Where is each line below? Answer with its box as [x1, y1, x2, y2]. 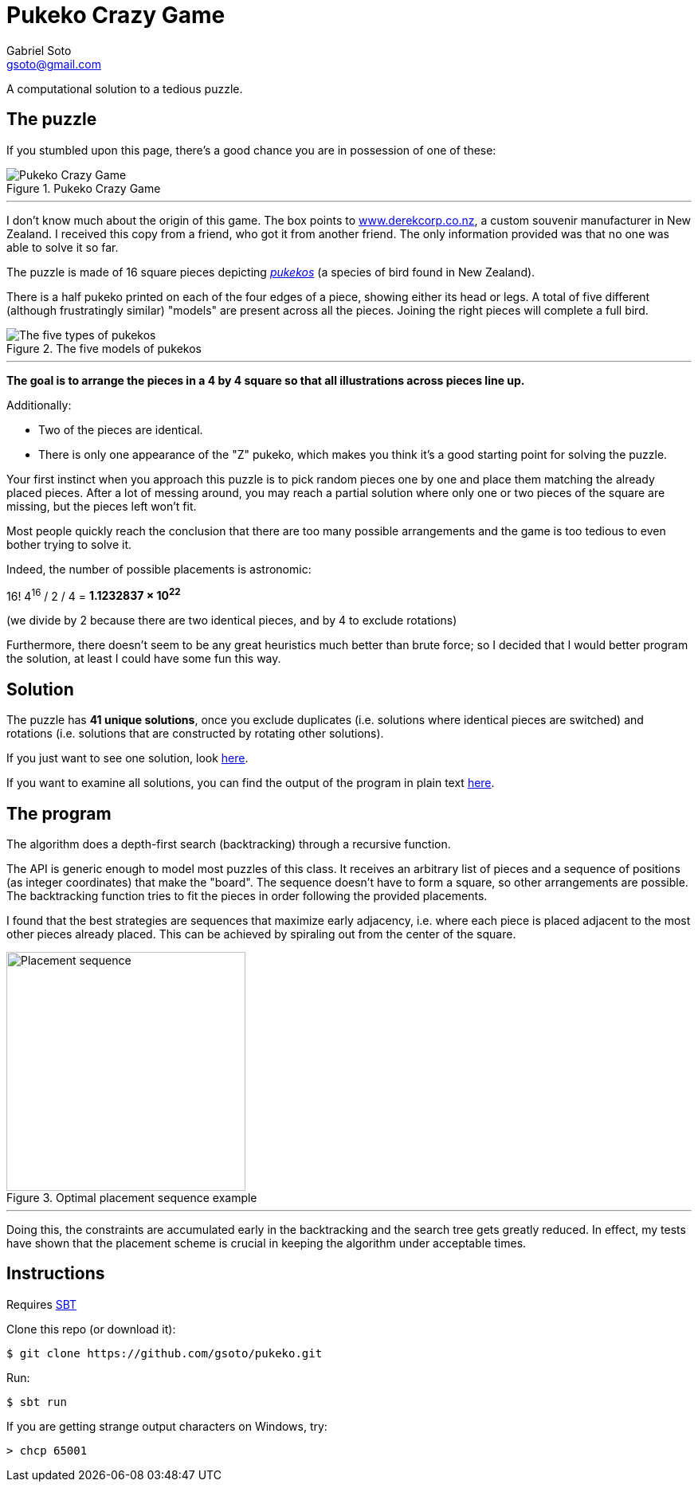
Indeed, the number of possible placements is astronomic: [6, 562, 312, 576]
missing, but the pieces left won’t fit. [6, 499, 197, 513]
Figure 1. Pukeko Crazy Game [6, 181, 161, 195]
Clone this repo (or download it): [6, 1322, 176, 1336]
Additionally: [6, 397, 72, 412]
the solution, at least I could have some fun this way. [6, 652, 281, 666]
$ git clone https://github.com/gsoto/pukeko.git [6, 1346, 323, 1360]
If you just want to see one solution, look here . [6, 751, 249, 766]
